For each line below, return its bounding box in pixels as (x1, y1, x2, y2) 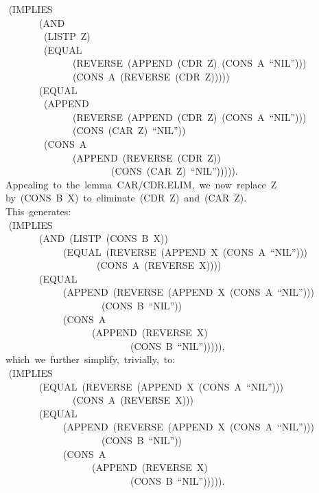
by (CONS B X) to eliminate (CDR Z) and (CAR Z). (5, 190, 247, 205)
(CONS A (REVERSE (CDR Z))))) (72, 69, 230, 83)
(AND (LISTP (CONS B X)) (38, 231, 168, 245)
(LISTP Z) (43, 29, 91, 43)
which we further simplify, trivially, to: (5, 352, 176, 366)
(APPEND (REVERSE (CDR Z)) (72, 150, 221, 164)
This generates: (5, 204, 71, 218)
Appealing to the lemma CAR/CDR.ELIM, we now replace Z (5, 177, 277, 191)
